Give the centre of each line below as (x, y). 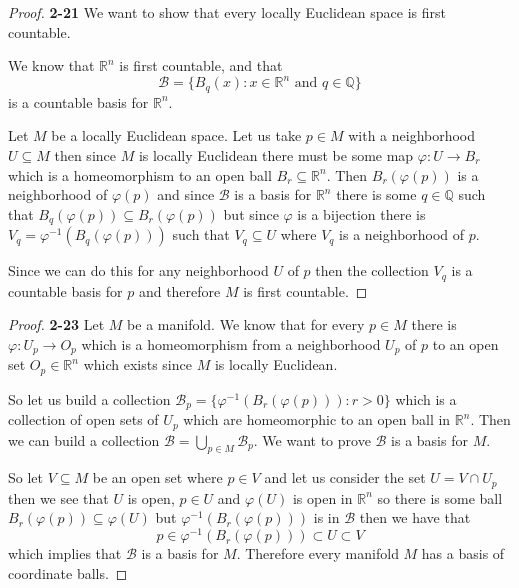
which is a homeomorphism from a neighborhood (231, 343)
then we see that (58, 497)
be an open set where (157, 477)
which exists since (137, 364)
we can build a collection (84, 439)
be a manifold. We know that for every (246, 324)
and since (186, 194)
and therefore (179, 290)
